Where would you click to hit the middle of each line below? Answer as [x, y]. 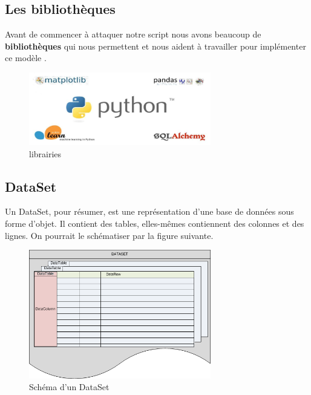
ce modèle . [26, 58]
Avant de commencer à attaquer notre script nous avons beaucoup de [133, 34]
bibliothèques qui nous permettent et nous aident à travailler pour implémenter [155, 46]
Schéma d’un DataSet [69, 387]
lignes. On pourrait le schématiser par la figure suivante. [109, 235]
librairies [45, 153]
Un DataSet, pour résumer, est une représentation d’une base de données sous [149, 211]
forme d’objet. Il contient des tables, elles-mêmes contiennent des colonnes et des [155, 224]
